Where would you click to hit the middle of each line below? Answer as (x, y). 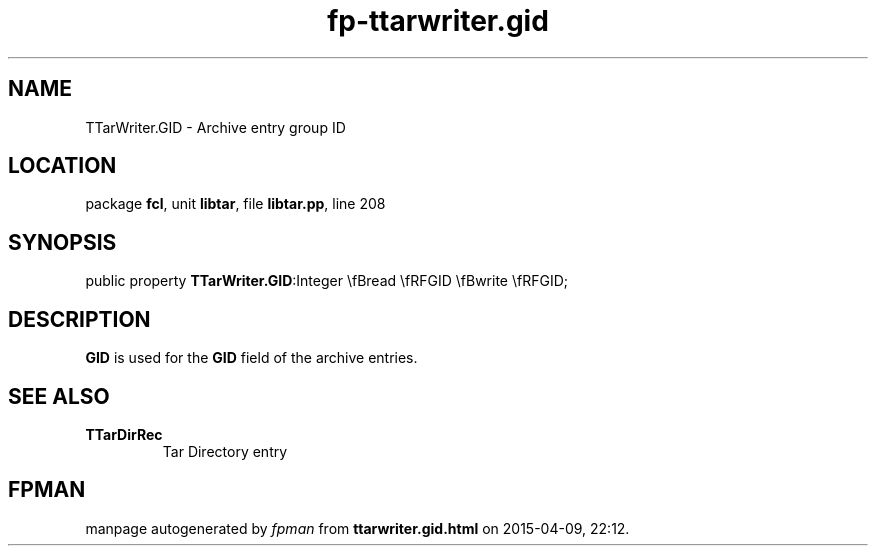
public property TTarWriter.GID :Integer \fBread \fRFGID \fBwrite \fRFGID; (326, 281)
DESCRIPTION (79, 319)
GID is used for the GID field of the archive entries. (251, 358)
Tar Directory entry (225, 451)
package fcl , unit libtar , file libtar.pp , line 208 (235, 204)
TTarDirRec (124, 434)
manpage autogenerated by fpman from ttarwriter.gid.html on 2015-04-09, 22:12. (357, 528)
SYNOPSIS (62, 242)
